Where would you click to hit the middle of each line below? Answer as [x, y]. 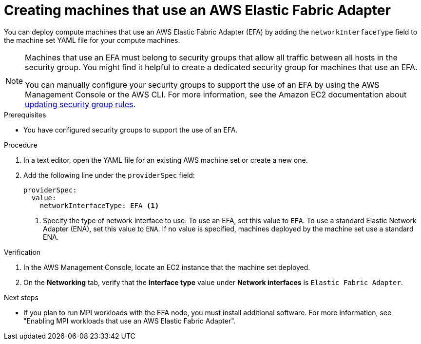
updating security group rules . [80, 104]
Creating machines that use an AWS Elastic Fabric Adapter [197, 10]
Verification [22, 252]
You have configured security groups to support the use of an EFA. [131, 130]
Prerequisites [25, 115]
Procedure [21, 145]
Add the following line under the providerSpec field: [109, 175]
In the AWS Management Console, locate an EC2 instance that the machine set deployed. [167, 267]
